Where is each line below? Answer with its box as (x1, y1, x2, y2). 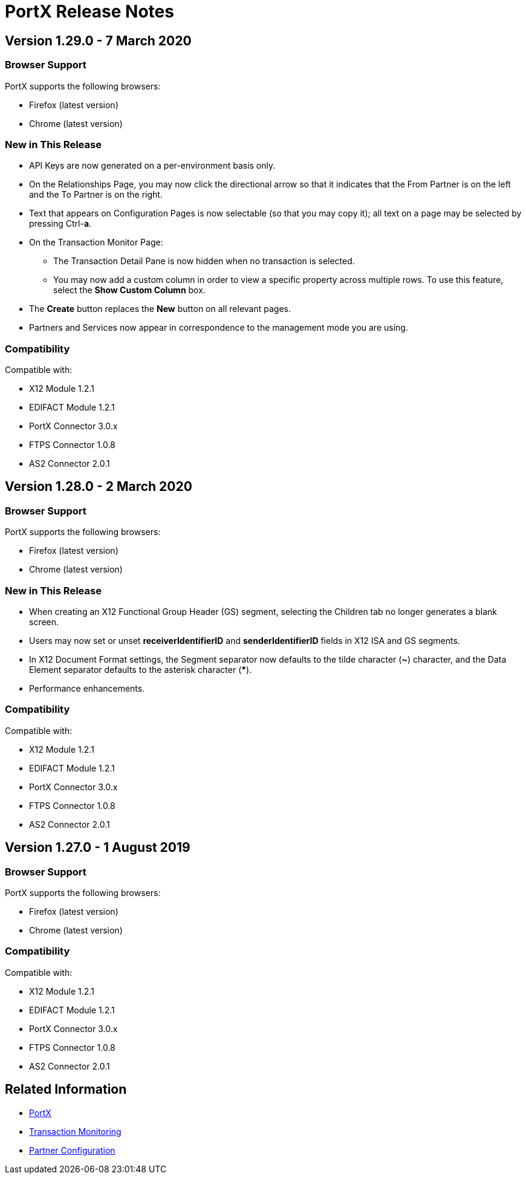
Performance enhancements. (29, 683, 145, 694)
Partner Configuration (29, 1145, 115, 1155)
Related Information (5, 1082, 127, 1097)
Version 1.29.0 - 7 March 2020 (5, 33, 192, 48)
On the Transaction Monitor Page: (29, 237, 163, 248)
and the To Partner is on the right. (29, 189, 163, 200)
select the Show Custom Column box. (53, 285, 206, 296)
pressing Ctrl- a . (29, 218, 92, 229)
